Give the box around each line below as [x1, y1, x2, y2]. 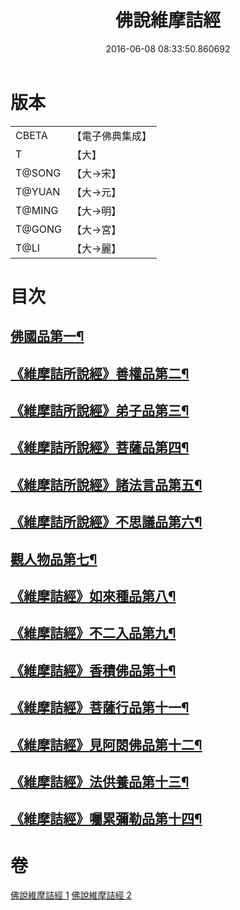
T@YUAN [15, 184, 61, 198]
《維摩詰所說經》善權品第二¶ [10, 365, 190, 382]
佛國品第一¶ [10, 328, 85, 345]
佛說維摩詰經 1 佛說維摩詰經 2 [10, 889, 133, 901]
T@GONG [15, 222, 62, 236]
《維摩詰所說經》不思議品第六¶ [10, 514, 203, 531]
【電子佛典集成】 [71, 129, 152, 143]
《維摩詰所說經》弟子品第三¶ [10, 402, 190, 420]
